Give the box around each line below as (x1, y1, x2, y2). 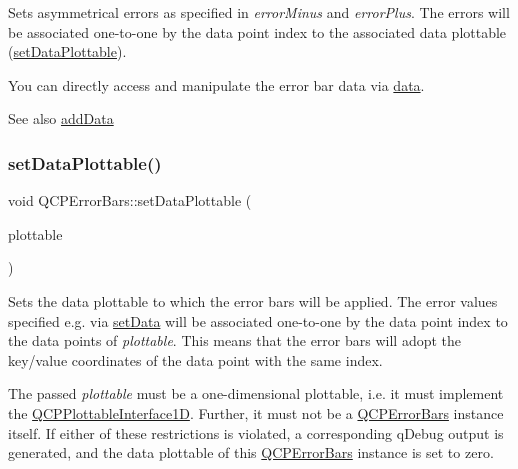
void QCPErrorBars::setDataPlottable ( (8, 190, 252, 211)
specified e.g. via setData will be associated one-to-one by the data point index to (8, 310, 508, 331)
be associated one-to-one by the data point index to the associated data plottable (8, 21, 507, 42)
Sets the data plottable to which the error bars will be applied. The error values (8, 290, 498, 311)
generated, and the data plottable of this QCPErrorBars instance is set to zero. (8, 442, 494, 463)
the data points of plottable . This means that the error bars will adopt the (8, 330, 462, 351)
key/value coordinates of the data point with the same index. (8, 349, 383, 370)
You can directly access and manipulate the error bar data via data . (8, 74, 425, 95)
